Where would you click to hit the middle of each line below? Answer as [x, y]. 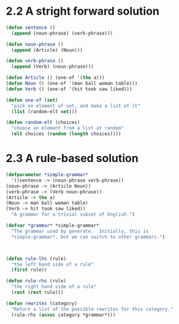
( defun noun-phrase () [35, 44]
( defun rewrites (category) [42, 303]
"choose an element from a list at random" [67, 128]
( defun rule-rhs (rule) [36, 281]
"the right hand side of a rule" [54, 287]
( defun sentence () [31, 28]
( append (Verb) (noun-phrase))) [53, 67]
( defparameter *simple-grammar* [47, 175]
